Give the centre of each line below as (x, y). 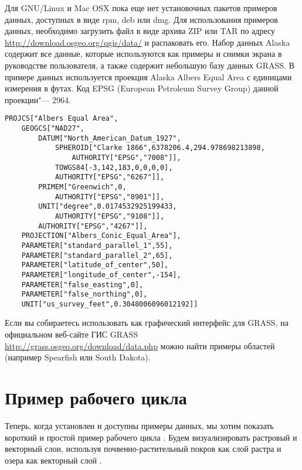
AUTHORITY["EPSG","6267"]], (110, 177)
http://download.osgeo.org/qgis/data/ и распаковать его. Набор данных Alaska (147, 42)
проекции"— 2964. (38, 99)
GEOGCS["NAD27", (53, 128)
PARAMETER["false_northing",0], (84, 294)
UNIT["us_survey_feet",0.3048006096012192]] (110, 304)
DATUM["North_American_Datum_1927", (110, 138)
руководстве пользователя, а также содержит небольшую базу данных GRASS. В (150, 65)
